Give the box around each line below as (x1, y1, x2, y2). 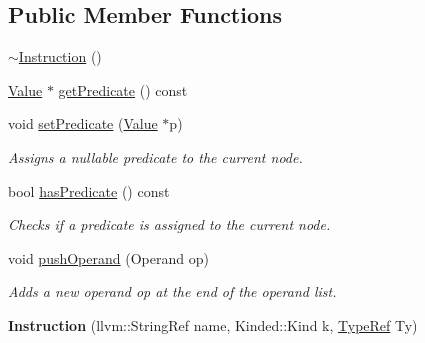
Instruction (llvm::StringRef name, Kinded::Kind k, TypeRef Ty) (8, 314, 418, 335)
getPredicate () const (58, 79, 188, 100)
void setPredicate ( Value (8, 113, 158, 134)
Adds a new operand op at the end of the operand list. (8, 281, 337, 302)
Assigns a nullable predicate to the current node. (8, 146, 303, 167)
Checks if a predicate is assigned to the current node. (8, 214, 331, 235)
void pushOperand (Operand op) (8, 247, 209, 268)
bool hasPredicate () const (8, 180, 170, 201)
